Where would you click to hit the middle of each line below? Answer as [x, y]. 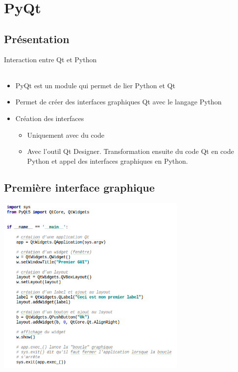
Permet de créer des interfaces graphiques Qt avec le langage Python [119, 102]
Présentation [37, 38]
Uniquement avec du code [66, 135]
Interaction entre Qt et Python [50, 59]
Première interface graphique [79, 187]
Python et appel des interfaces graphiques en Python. [107, 161]
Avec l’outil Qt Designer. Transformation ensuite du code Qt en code [131, 151]
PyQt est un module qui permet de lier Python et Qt [95, 85]
